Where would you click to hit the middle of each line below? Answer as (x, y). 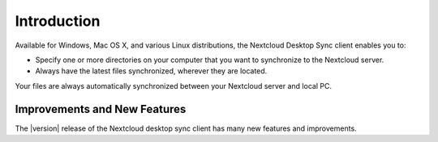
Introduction (58, 21)
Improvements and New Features (101, 109)
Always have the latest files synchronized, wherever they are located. (151, 71)
